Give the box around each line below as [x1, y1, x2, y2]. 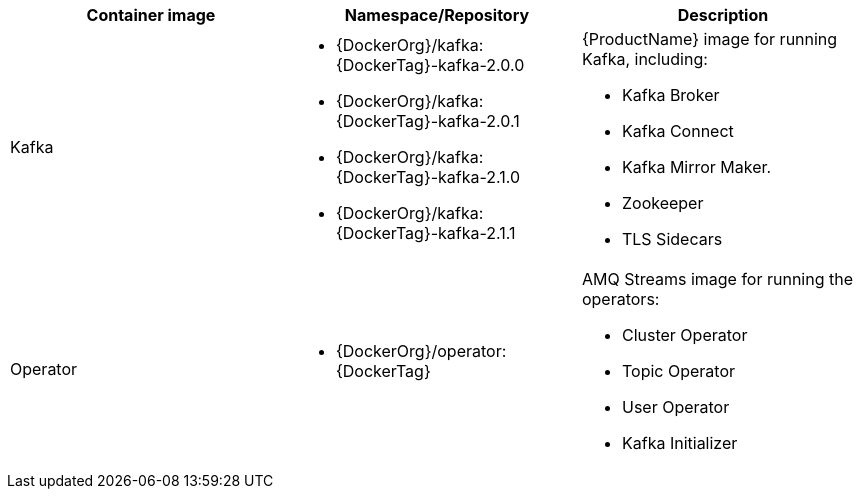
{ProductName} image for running [581, 29, 838, 49]
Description [677, 5, 769, 25]
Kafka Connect [621, 121, 734, 141]
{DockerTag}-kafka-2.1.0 [335, 167, 521, 187]
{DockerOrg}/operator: [335, 341, 507, 361]
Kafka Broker [621, 85, 720, 105]
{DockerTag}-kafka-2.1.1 [335, 223, 516, 243]
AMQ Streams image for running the [581, 269, 854, 289]
